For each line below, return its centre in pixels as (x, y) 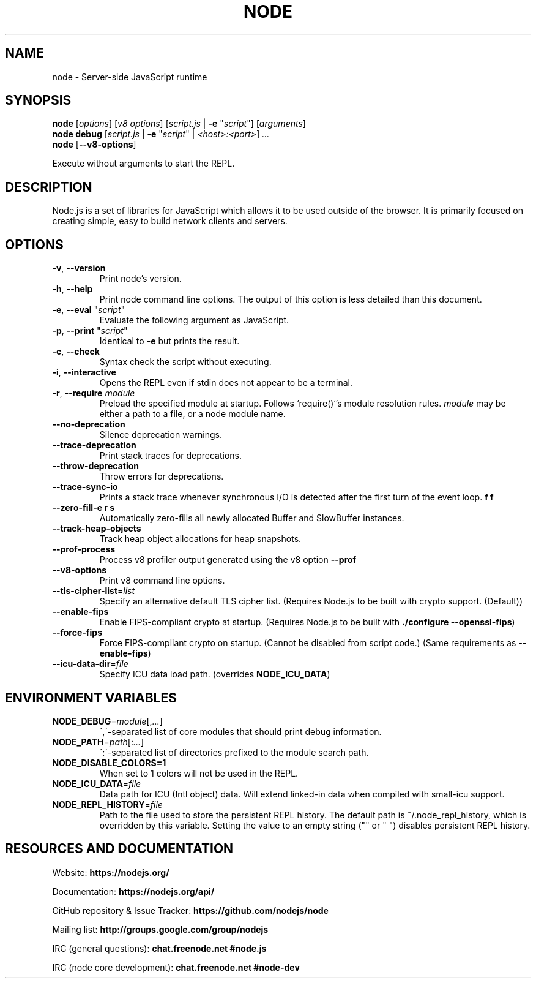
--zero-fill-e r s (84, 508)
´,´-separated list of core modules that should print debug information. (240, 731)
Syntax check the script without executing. (185, 362)
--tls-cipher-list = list (94, 591)
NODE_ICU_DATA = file (97, 783)
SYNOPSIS (38, 100)
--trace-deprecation (94, 445)
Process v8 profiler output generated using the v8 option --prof (228, 560)
